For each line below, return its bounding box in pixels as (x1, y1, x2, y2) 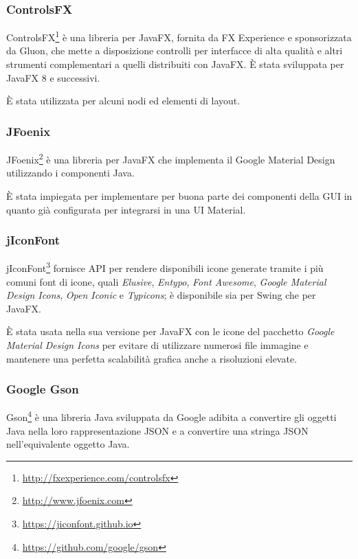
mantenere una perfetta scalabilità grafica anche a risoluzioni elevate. (6, 351, 298, 365)
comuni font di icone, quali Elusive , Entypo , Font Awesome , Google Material (6, 274, 326, 288)
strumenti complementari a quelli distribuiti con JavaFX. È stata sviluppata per (6, 57, 344, 71)
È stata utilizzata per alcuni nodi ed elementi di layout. (6, 93, 240, 108)
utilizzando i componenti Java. (6, 166, 135, 180)
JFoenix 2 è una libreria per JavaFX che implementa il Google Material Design (6, 150, 335, 166)
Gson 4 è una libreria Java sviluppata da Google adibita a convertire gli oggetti (6, 408, 337, 424)
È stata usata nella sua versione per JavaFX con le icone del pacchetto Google (6, 324, 335, 339)
